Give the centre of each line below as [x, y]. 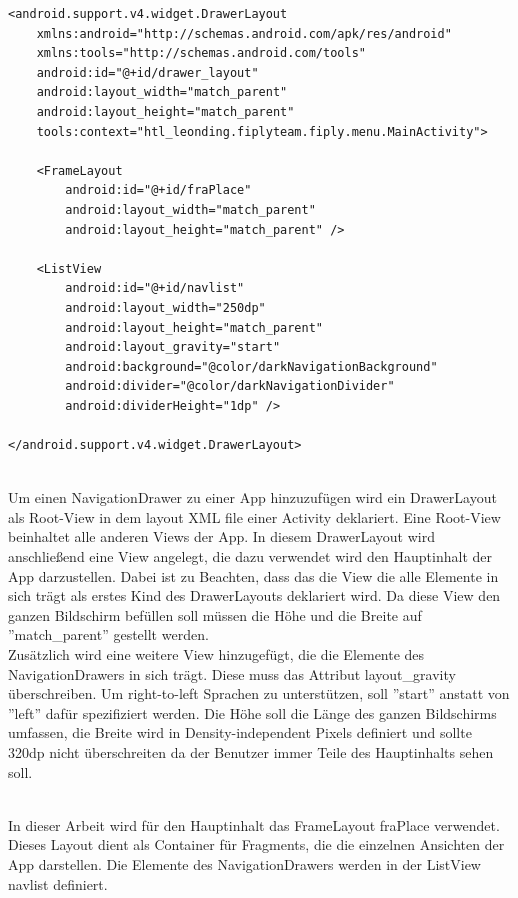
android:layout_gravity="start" [173, 347]
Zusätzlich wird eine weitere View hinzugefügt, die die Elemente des [216, 654]
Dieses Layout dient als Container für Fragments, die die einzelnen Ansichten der [256, 844]
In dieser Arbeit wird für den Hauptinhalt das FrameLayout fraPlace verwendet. [254, 824]
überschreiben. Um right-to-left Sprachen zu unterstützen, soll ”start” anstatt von [259, 693]
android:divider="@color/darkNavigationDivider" [230, 386]
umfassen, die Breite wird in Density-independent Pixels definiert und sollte [240, 732]
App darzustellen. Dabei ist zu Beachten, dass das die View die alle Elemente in [253, 575]
